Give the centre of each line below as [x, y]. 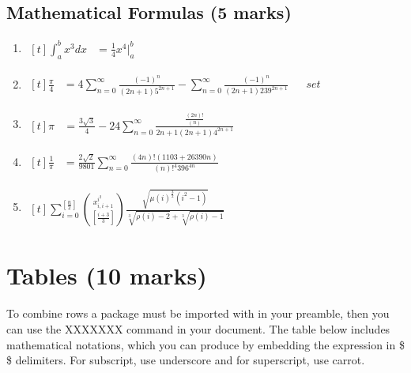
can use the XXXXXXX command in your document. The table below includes [198, 328]
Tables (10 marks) [107, 275]
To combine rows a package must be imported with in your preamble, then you [198, 313]
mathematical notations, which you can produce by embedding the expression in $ [205, 344]
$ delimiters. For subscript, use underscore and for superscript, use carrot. [186, 360]
